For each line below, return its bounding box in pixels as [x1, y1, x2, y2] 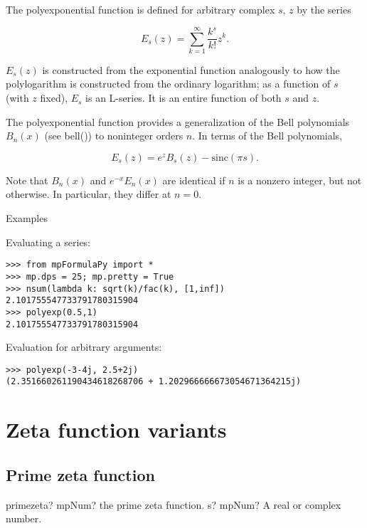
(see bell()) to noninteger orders [44, 128, 183, 143]
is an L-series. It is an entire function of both [85, 90, 282, 105]
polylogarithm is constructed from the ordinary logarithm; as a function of [6, 76, 331, 91]
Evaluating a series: [6, 234, 90, 249]
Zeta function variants [6, 415, 227, 444]
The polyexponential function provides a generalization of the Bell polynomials [6, 114, 350, 129]
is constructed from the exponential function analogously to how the [42, 62, 340, 77]
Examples [6, 211, 48, 226]
